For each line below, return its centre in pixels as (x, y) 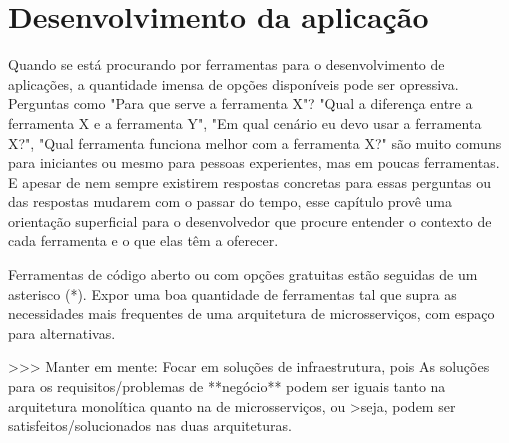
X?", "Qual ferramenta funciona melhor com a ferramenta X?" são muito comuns (255, 142)
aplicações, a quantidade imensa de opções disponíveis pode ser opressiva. (233, 83)
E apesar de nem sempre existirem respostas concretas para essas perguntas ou (250, 181)
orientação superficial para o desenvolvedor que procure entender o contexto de (250, 220)
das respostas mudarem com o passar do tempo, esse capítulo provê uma (230, 201)
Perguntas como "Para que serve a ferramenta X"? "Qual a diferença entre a (240, 103)
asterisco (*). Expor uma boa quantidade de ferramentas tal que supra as (232, 293)
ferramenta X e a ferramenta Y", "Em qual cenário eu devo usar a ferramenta (245, 122)
